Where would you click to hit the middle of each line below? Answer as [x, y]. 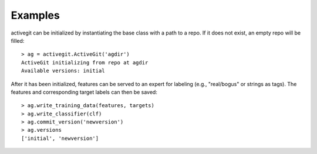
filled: [18, 40]
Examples [35, 15]
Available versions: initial [63, 71]
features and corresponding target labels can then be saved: [84, 92]
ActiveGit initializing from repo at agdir [85, 62]
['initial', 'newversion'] [60, 138]
